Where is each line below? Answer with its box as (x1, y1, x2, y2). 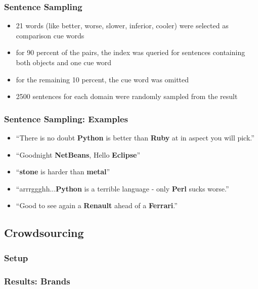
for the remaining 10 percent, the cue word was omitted (16, 74, 189, 84)
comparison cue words (16, 30, 84, 40)
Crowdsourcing (4, 225, 84, 240)
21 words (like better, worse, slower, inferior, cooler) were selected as (16, 20, 229, 31)
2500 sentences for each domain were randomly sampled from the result (16, 91, 238, 102)
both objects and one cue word (16, 57, 112, 67)
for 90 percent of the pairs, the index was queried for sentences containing (16, 47, 245, 58)
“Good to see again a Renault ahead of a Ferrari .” (16, 200, 178, 211)
